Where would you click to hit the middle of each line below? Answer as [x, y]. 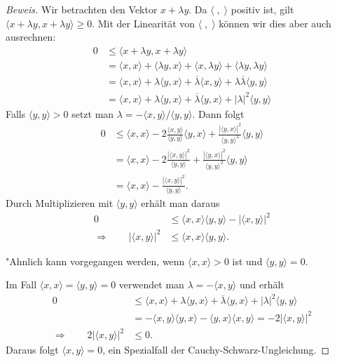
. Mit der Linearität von [144, 23]
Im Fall [21, 284]
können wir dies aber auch [275, 23]
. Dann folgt [218, 113]
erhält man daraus [180, 203]
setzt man [93, 113]
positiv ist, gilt [262, 9]
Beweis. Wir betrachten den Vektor [82, 9]
